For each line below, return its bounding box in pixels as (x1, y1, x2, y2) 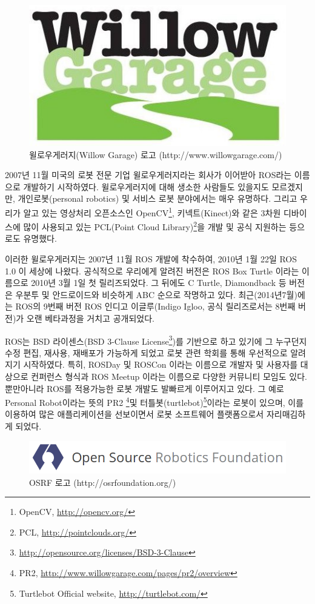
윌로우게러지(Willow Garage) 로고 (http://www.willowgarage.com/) (29, 148, 282, 161)
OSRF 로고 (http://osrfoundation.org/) (29, 476, 176, 488)
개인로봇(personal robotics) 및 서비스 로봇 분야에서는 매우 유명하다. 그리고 (18, 192, 297, 205)
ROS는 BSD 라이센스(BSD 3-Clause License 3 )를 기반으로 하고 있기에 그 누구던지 (5, 333, 307, 347)
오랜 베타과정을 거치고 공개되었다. (26, 311, 154, 324)
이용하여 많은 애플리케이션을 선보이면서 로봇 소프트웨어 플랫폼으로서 (5, 408, 264, 420)
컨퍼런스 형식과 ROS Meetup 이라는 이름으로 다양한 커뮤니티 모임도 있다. (31, 370, 307, 383)
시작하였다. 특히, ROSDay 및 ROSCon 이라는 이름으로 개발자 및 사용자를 (23, 358, 298, 371)
